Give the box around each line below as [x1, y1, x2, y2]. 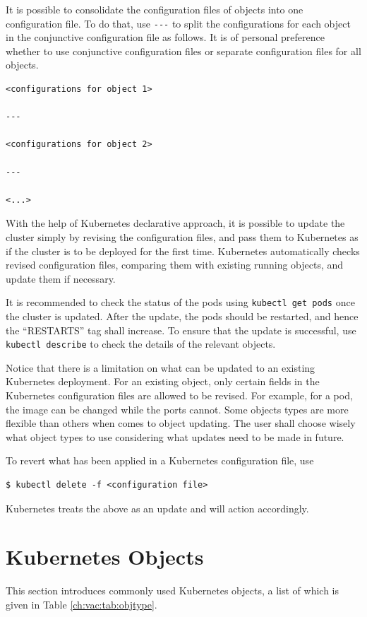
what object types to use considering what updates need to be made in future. [6, 429, 344, 444]
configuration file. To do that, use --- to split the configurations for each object [6, 16, 351, 30]
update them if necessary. [6, 271, 116, 286]
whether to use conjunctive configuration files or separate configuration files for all [6, 43, 361, 58]
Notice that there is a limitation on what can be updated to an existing [6, 360, 315, 375]
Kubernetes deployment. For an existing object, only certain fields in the [6, 374, 320, 389]
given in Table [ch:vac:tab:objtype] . [6, 597, 157, 611]
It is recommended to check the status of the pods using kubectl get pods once [6, 295, 355, 310]
